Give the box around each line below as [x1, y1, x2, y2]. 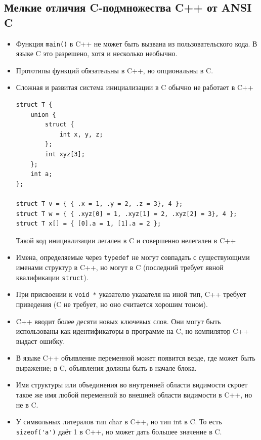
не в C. [16, 399, 38, 410]
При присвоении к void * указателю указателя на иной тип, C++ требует [16, 289, 246, 299]
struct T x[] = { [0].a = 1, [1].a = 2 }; [16, 220, 161, 228]
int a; [30, 170, 53, 178]
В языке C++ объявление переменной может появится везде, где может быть [16, 353, 255, 363]
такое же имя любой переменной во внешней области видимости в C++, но [16, 389, 252, 400]
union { [30, 111, 56, 118]
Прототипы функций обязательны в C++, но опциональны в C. [16, 65, 213, 75]
